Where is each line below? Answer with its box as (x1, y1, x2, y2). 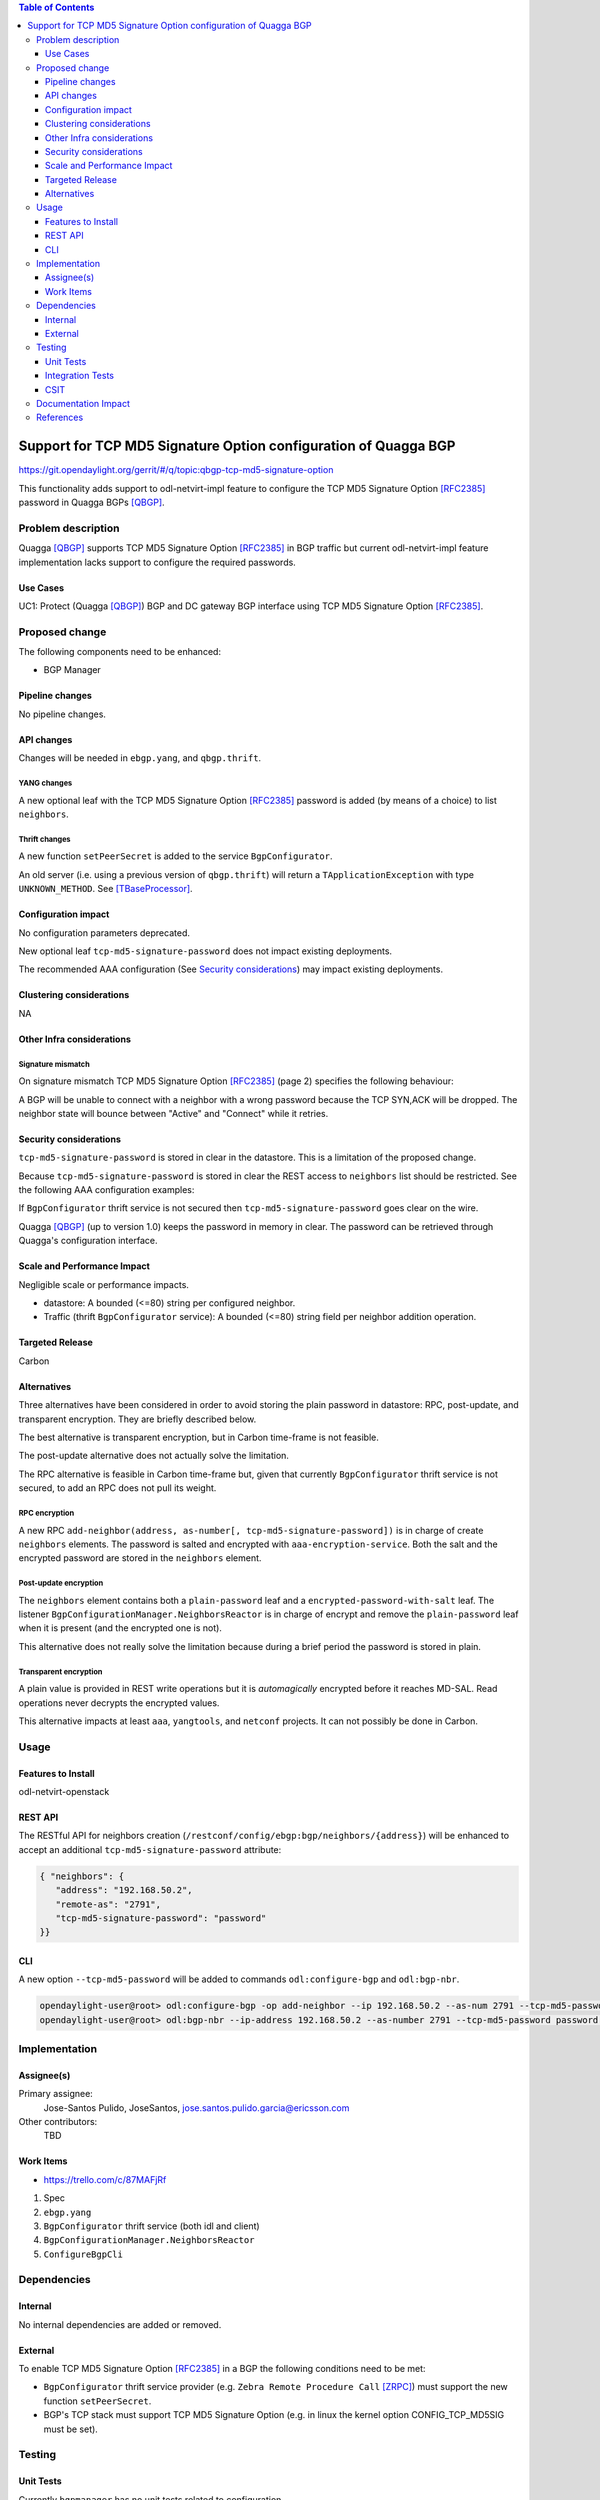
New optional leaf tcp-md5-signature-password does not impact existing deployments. (18, 945, 393, 957)
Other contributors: (18, 2115, 98, 2127)
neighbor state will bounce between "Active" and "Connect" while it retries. (18, 1107, 329, 1119)
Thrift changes (18, 834, 71, 844)
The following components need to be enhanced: (18, 646, 222, 658)
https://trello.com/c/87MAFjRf (43, 2173, 167, 2185)
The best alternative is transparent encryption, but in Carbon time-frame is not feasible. (18, 1431, 380, 1443)
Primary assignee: (18, 2088, 94, 2100)
